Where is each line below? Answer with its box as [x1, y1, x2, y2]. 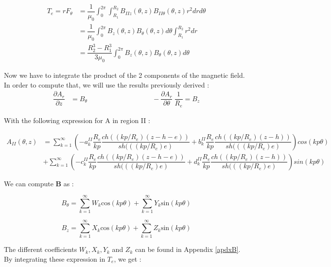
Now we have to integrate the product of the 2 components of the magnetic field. [4, 70, 245, 80]
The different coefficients [4, 244, 77, 254]
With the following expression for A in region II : [4, 115, 150, 125]
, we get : [114, 254, 141, 264]
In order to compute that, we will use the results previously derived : [4, 79, 209, 89]
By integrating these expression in [4, 254, 105, 264]
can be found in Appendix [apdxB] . [135, 244, 241, 254]
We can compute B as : [4, 178, 74, 188]
